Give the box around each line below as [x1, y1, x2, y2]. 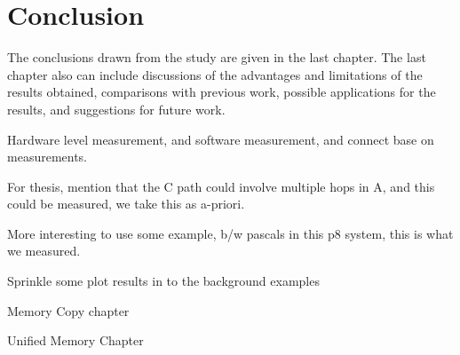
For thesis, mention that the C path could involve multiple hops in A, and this [7, 177, 435, 195]
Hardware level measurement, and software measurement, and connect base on [7, 130, 434, 148]
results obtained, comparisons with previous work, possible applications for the [7, 83, 436, 101]
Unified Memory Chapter [7, 331, 144, 350]
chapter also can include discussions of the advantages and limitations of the [7, 65, 423, 83]
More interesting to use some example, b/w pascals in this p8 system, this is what [7, 224, 454, 242]
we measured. [7, 241, 81, 260]
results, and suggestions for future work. [7, 99, 226, 118]
